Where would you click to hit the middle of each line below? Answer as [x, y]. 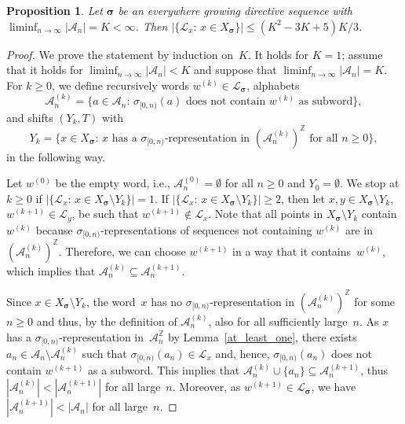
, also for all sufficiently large [278, 321]
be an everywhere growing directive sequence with [235, 10]
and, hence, [243, 354]
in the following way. [56, 156]
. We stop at [369, 183]
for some [375, 301]
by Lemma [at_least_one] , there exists [263, 336]
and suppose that [235, 70]
